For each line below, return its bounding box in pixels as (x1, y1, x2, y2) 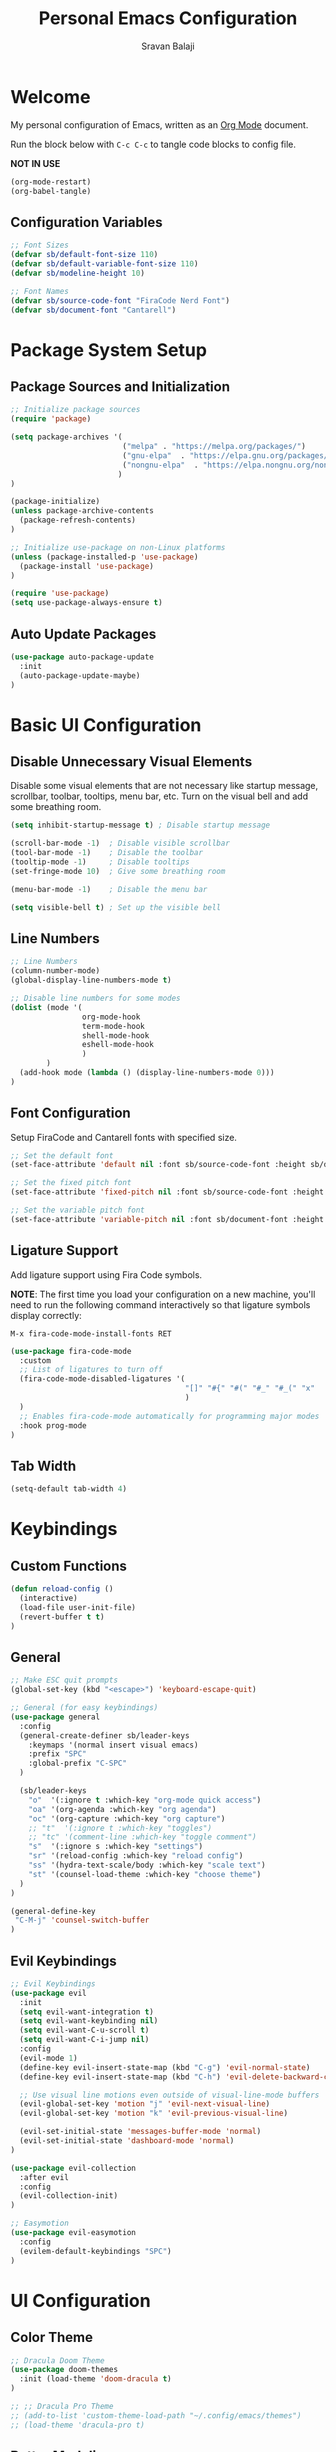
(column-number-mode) (10, 966, 101, 976)
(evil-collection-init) (19, 2191, 118, 2201)
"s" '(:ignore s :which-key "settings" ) (28, 1842, 203, 1852)
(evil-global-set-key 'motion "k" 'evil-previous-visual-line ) (19, 2108, 288, 2119)
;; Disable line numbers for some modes (10, 993, 182, 1003)
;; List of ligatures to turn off (19, 1365, 163, 1375)
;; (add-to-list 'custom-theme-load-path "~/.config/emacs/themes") (10, 2410, 302, 2421)
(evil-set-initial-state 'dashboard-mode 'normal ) (19, 2136, 235, 2146)
